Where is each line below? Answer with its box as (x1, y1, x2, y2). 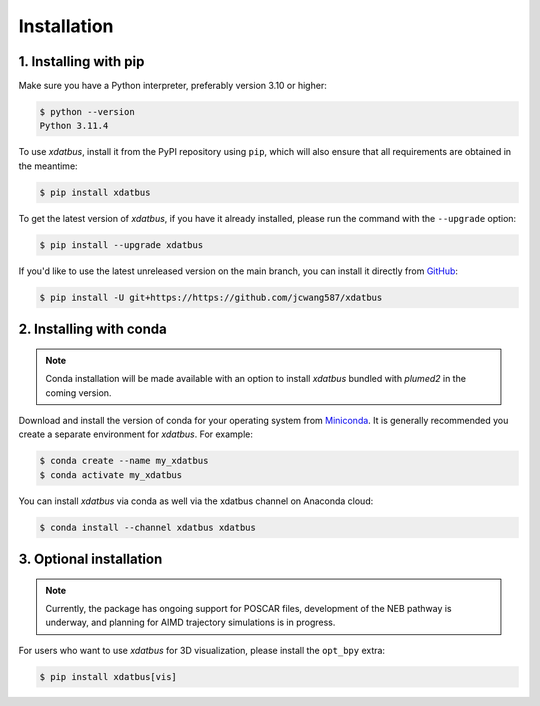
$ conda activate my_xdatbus (39, 469, 183, 480)
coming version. (45, 386, 112, 399)
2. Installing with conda (18, 321, 167, 338)
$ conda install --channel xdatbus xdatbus (39, 521, 257, 533)
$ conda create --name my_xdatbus (39, 455, 209, 467)
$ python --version (39, 106, 135, 118)
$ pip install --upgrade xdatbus (39, 239, 204, 250)
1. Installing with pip (18, 53, 145, 70)
